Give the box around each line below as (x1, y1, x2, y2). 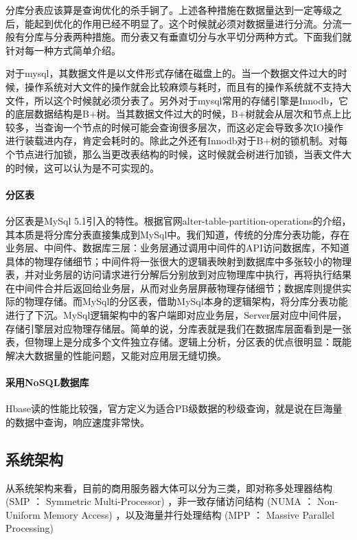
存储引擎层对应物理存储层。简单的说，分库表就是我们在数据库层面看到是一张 (5, 321, 352, 335)
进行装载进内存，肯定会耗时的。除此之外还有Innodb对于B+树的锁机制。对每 (5, 133, 348, 148)
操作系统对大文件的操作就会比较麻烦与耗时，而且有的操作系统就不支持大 (24, 79, 352, 93)
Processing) (5, 521, 54, 535)
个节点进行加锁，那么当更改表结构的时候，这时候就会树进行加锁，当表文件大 (5, 146, 352, 161)
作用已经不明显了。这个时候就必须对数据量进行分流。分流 (82, 16, 342, 30)
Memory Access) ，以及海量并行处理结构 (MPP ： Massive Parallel (43, 507, 334, 521)
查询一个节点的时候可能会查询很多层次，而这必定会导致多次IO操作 (43, 120, 343, 134)
